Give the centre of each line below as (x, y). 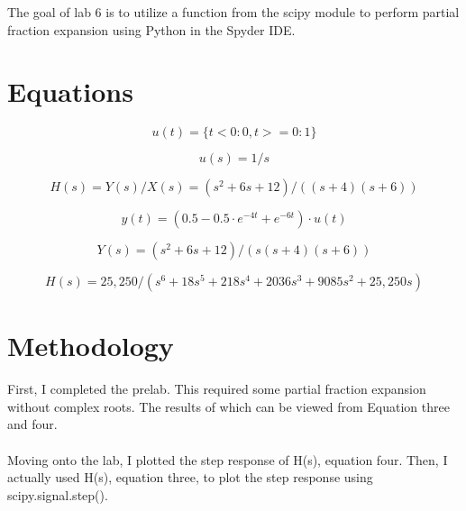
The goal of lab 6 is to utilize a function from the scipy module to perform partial (233, 12)
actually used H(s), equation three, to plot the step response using (190, 477)
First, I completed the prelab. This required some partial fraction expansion (217, 389)
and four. (32, 424)
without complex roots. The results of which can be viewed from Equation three (228, 406)
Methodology (91, 345)
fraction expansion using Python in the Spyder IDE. (151, 29)
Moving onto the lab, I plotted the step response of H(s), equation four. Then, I (228, 459)
